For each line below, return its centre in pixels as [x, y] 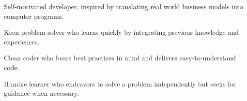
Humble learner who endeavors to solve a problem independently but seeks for [120, 83]
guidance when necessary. [41, 93]
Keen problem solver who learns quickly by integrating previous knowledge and [121, 32]
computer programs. [34, 16]
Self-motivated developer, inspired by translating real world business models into [123, 6]
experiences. [22, 41]
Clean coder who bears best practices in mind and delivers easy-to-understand [120, 58]
